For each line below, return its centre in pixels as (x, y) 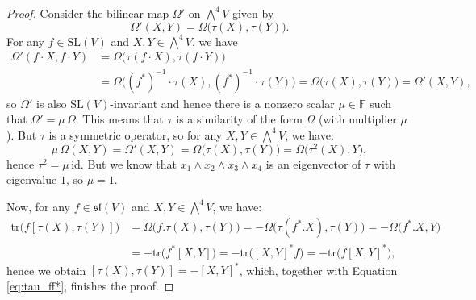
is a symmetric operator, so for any (136, 134)
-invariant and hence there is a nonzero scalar (222, 103)
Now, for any (38, 206)
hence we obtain (46, 270)
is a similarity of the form (239, 119)
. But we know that (129, 163)
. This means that (119, 119)
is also (52, 103)
